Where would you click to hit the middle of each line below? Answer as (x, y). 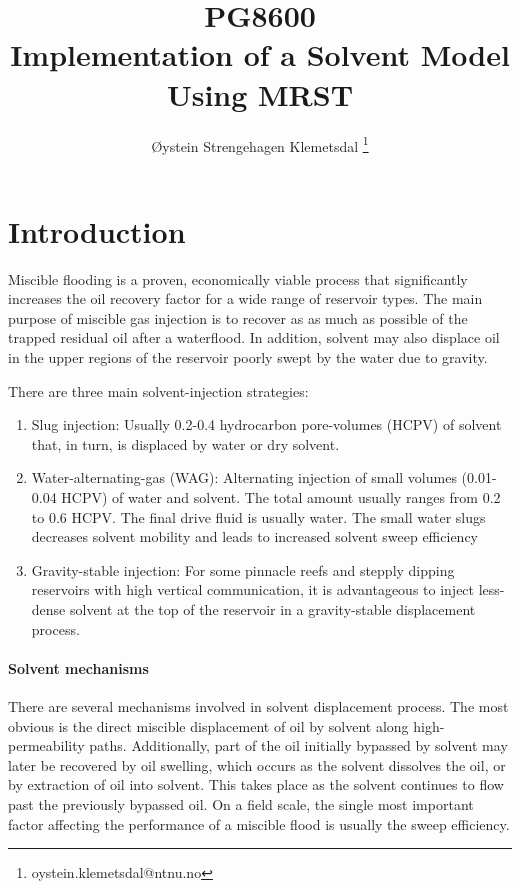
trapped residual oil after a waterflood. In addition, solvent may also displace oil (254, 337)
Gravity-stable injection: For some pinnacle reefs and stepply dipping (243, 569)
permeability (46, 745)
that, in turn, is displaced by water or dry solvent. (185, 443)
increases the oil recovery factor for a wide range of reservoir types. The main (245, 298)
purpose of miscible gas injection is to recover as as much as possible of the (238, 317)
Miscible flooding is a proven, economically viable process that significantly (238, 278)
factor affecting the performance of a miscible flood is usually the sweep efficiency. (259, 823)
